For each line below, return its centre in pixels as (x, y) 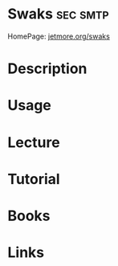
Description (47, 69)
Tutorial (34, 179)
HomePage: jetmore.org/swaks (59, 36)
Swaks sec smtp (58, 14)
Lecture (34, 142)
